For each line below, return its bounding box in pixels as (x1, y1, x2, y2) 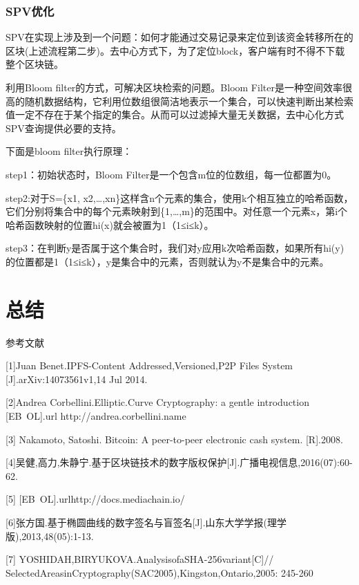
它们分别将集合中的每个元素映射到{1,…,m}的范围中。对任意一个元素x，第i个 (6, 204, 348, 219)
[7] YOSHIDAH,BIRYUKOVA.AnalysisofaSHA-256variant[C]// (6, 552, 274, 566)
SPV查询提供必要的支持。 (6, 120, 122, 135)
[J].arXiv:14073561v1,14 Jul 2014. (6, 371, 148, 386)
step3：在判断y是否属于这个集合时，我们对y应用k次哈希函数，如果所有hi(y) (6, 241, 345, 255)
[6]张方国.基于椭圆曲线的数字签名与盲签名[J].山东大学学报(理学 (6, 515, 287, 529)
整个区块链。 (6, 57, 64, 71)
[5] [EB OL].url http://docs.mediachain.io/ (6, 492, 185, 506)
